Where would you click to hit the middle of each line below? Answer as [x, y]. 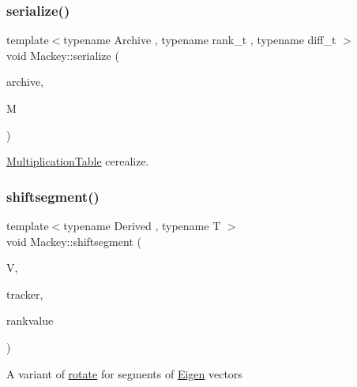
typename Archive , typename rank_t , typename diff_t [200, 40]
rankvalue [30, 320]
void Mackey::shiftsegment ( [74, 241]
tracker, [25, 294]
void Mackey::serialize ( [63, 55]
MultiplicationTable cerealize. [78, 161]
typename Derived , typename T [142, 225]
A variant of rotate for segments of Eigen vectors [124, 373]
